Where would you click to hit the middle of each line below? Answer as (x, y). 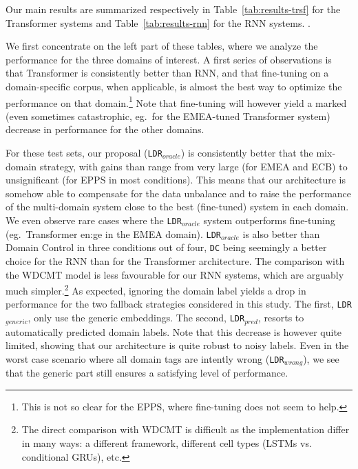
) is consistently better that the (247, 152)
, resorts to (281, 318)
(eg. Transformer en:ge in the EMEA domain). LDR (113, 233)
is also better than (281, 233)
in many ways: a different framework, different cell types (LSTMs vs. (167, 442)
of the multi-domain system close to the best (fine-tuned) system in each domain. (177, 207)
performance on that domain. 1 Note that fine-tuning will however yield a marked (176, 101)
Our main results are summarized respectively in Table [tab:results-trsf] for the (173, 9)
